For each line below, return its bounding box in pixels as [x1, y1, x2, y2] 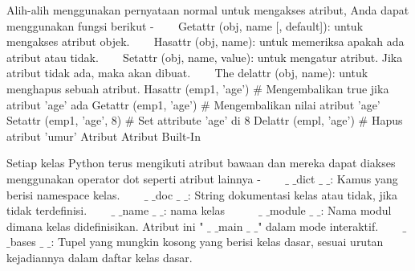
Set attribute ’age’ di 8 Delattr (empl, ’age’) [138, 112, 355, 129]
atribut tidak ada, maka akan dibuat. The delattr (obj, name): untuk [6, 64, 368, 81]
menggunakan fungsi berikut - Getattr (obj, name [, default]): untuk [6, 17, 364, 34]
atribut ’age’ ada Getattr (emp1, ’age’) [6, 96, 197, 113]
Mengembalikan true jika [266, 80, 389, 96]
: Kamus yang [330, 170, 398, 187]
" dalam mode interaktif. [258, 217, 379, 234]
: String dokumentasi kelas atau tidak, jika [187, 186, 398, 203]
